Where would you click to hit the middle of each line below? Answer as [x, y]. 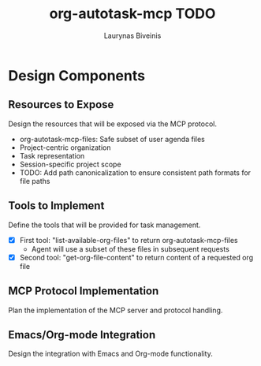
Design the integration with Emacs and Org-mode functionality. [110, 354]
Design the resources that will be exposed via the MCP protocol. [113, 124]
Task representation [52, 155]
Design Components [77, 75]
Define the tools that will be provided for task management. [104, 225]
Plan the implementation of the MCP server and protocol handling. [116, 310]
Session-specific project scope [70, 164]
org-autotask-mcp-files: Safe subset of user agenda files [112, 139]
